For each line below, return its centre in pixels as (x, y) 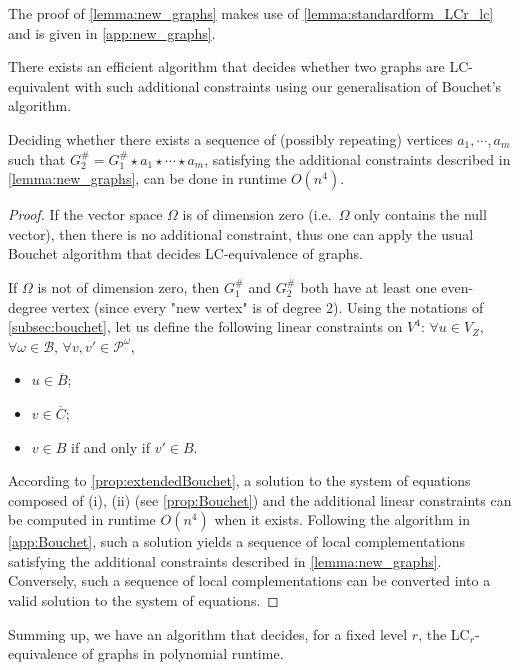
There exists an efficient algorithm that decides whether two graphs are (226, 66)
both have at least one (368, 286)
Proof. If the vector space (85, 214)
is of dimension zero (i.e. (257, 214)
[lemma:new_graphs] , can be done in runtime (147, 178)
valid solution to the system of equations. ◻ (143, 600)
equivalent (39, 85)
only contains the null (420, 214)
